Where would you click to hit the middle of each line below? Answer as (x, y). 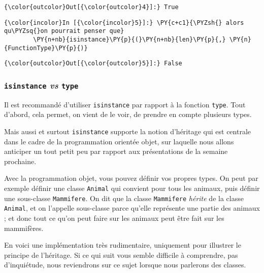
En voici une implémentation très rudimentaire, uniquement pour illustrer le (123, 245)
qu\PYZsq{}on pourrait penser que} (64, 31)
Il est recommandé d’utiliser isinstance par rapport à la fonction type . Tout (125, 104)
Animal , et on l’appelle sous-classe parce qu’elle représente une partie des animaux (132, 208)
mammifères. (24, 228)
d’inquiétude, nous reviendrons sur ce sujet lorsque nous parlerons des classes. (125, 265)
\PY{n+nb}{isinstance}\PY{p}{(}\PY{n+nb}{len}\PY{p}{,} (129, 39)
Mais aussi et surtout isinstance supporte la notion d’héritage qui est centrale (127, 131)
